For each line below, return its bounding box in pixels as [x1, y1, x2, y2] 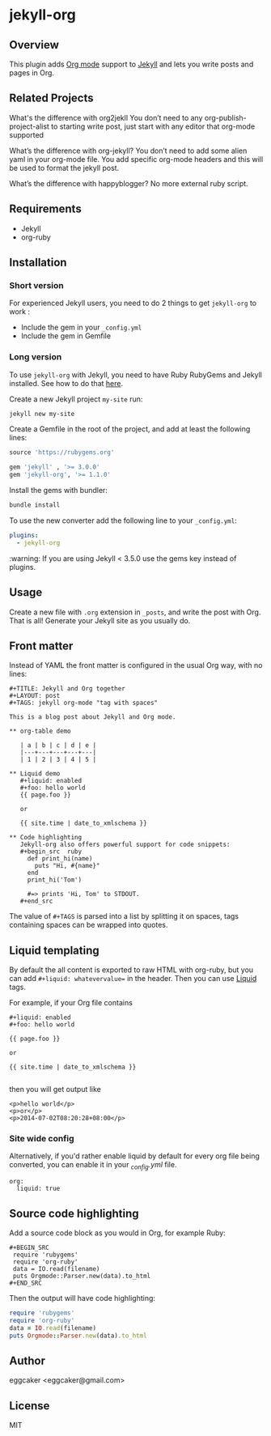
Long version [9, 351, 62, 363]
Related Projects [9, 91, 94, 105]
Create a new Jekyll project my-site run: [9, 394, 143, 404]
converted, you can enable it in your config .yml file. [9, 1160, 177, 1171]
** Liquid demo [9, 770, 61, 778]
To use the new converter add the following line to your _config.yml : [9, 516, 237, 525]
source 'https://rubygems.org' [9, 448, 115, 457]
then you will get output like [9, 1085, 102, 1094]
